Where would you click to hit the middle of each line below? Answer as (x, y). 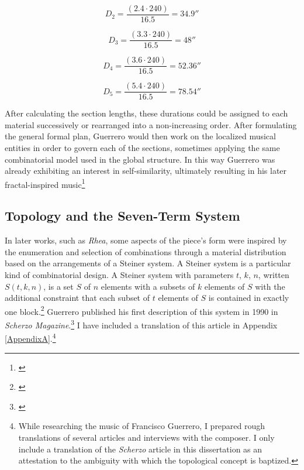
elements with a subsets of (148, 286)
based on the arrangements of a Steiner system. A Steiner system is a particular (148, 263)
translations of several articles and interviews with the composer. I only (146, 437)
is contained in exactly (249, 298)
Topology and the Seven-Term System (122, 216)
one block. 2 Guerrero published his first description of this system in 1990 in (141, 310)
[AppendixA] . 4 (30, 337)
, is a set (58, 286)
